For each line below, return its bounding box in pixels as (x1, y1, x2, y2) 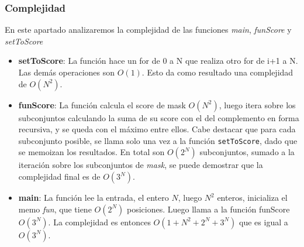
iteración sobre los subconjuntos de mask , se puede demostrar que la (18, 159, 263, 171)
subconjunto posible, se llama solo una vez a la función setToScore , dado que (18, 134, 298, 146)
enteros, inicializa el (217, 191, 288, 204)
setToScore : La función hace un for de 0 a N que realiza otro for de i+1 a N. (18, 54, 298, 67)
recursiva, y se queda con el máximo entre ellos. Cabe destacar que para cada (18, 123, 296, 135)
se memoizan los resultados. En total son (18, 146, 165, 158)
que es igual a (239, 215, 288, 228)
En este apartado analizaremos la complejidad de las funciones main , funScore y (5, 23, 292, 36)
